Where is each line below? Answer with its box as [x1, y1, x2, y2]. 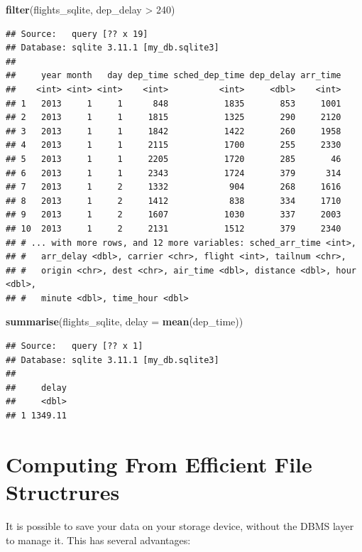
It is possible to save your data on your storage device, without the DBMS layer [6, 518, 354, 533]
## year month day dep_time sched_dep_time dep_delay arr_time [6, 70, 341, 81]
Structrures [6, 477, 120, 506]
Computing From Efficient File [6, 449, 312, 478]
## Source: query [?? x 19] [6, 28, 148, 39]
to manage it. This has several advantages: [6, 532, 191, 547]
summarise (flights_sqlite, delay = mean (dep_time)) [6, 314, 243, 329]
